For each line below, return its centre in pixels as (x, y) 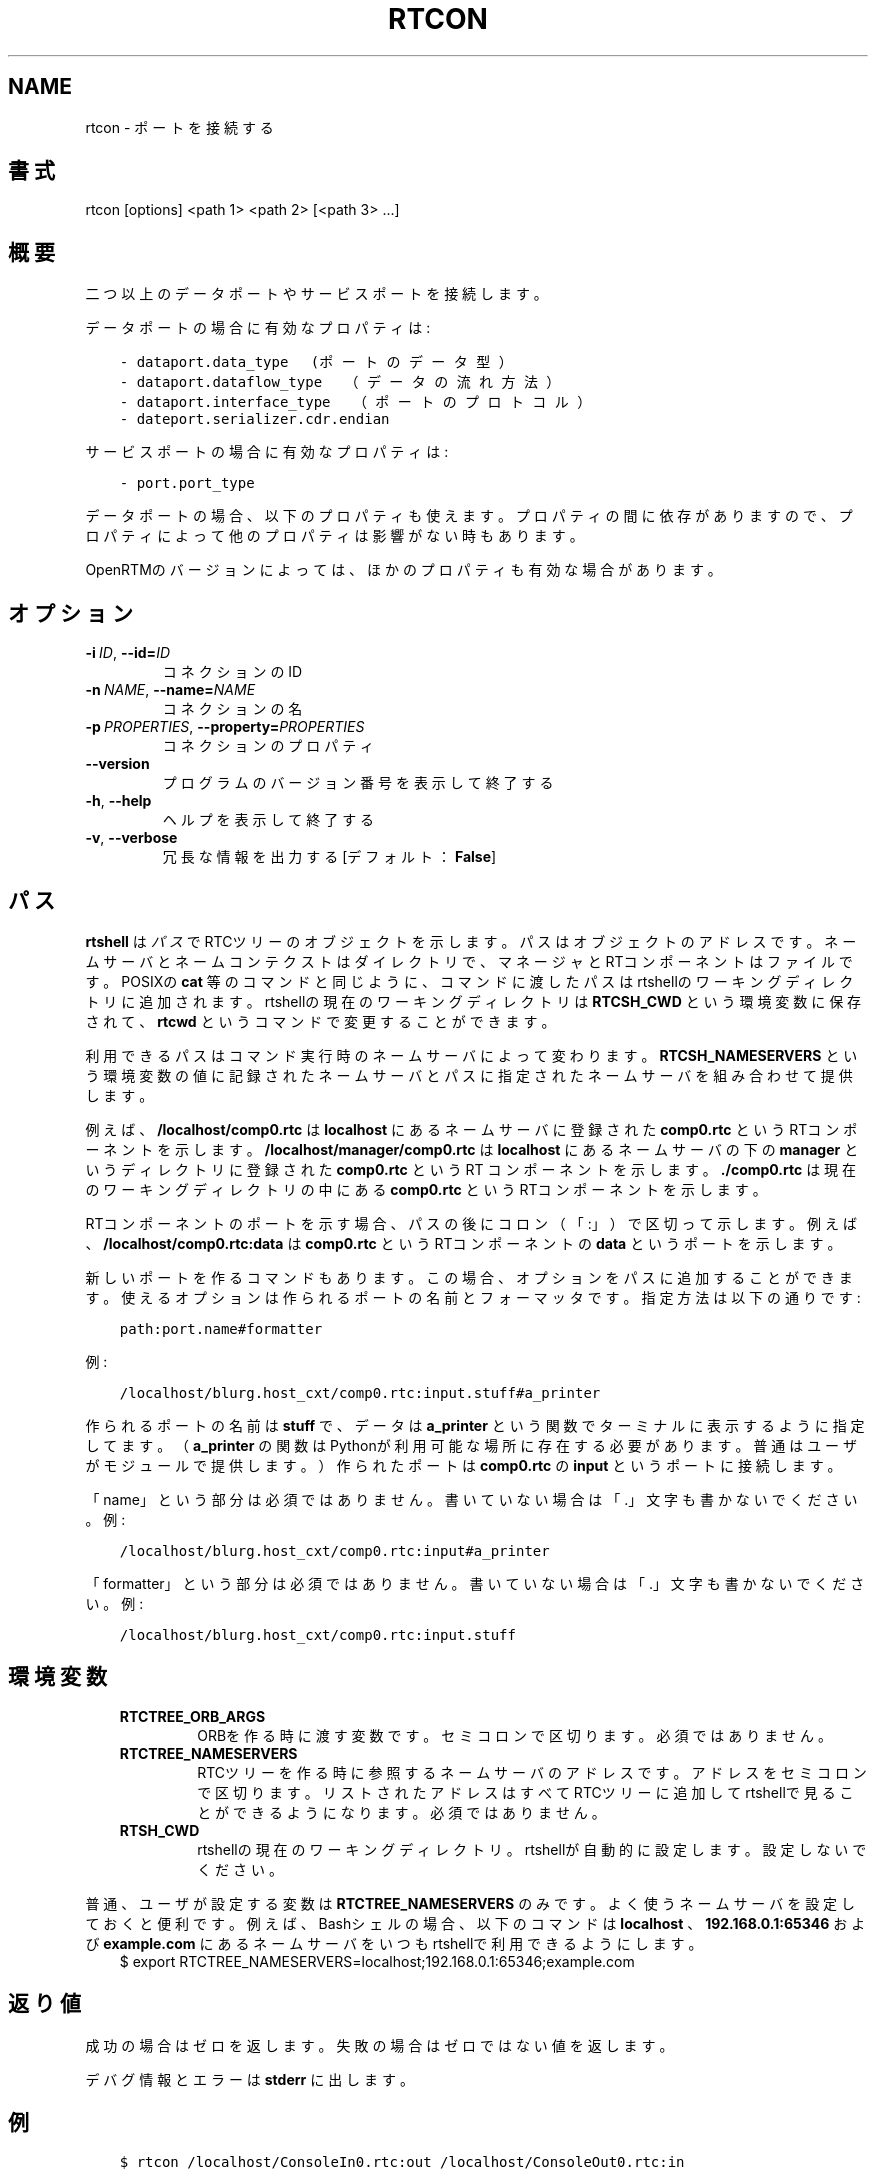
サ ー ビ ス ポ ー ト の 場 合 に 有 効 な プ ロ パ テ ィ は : (267, 452)
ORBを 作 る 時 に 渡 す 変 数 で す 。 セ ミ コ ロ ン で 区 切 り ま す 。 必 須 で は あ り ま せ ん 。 (514, 1735)
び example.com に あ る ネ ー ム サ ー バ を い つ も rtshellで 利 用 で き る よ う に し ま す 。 (394, 1943)
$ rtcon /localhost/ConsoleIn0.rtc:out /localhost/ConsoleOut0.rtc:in (402, 2161)
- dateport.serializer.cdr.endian (254, 419)
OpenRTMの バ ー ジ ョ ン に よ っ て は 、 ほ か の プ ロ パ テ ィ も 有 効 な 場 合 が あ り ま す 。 (403, 570)
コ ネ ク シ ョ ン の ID (232, 672)
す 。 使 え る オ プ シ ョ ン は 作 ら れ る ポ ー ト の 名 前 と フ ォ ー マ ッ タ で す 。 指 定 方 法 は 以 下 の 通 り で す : (473, 1297)
